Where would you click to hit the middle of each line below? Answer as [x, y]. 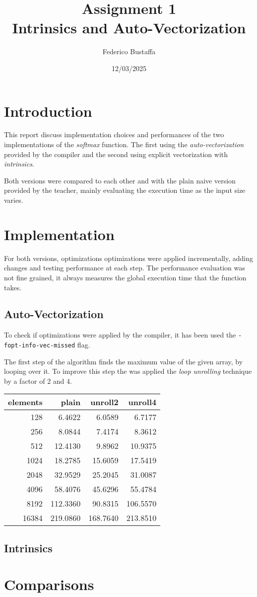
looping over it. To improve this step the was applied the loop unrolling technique [128, 371]
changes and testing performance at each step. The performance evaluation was [125, 268]
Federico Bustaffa [129, 51]
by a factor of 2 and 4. [38, 381]
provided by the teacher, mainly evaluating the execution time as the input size [125, 190]
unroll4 [142, 402]
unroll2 [104, 402]
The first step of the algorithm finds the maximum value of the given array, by [124, 361]
